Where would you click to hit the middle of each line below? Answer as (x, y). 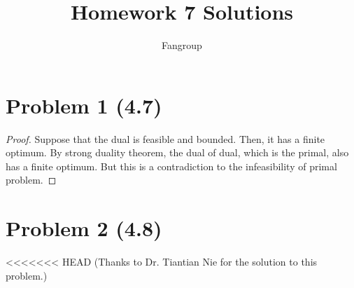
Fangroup (182, 45)
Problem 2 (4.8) (84, 228)
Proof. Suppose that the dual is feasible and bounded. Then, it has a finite (165, 138)
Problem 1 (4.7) (84, 105)
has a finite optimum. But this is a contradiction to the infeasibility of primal (171, 166)
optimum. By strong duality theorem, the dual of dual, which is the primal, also (177, 152)
